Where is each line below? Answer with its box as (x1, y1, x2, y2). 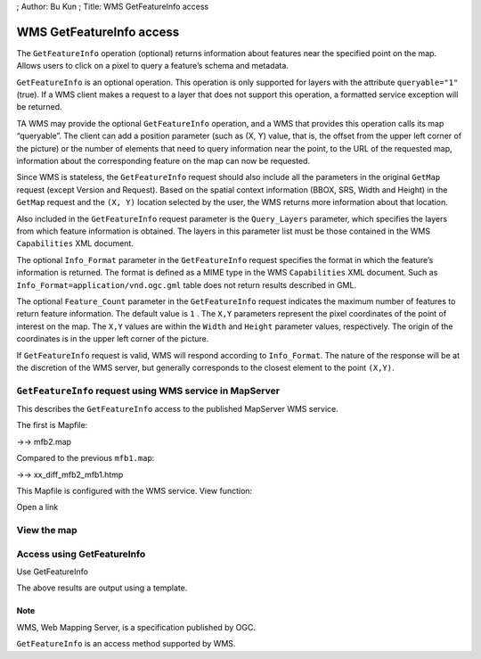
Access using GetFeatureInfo (16, 548, 146, 560)
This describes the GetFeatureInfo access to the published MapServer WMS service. (16, 404, 338, 415)
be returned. (16, 102, 62, 112)
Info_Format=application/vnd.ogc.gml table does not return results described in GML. (16, 279, 356, 290)
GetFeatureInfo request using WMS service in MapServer (16, 384, 281, 397)
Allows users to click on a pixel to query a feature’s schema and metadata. (16, 61, 289, 71)
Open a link (16, 502, 59, 513)
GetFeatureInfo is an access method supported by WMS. (16, 638, 236, 649)
